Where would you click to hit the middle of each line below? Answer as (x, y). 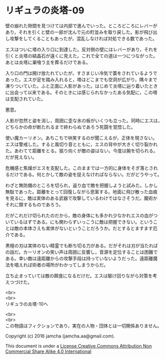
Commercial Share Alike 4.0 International (48, 351)
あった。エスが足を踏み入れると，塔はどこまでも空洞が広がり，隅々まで (81, 79)
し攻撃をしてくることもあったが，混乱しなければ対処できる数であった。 (81, 38)
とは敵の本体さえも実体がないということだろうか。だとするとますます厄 (81, 228)
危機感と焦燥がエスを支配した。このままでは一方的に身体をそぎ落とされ (81, 168)
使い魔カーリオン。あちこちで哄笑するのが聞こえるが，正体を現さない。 (81, 138)
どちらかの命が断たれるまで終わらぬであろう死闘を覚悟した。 (70, 127)
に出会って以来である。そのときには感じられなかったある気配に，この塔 (81, 92)
